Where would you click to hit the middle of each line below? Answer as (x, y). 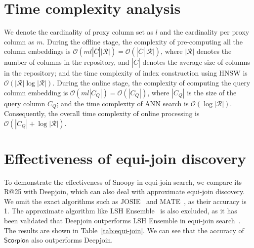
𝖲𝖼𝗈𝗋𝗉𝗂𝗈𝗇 (17, 241)
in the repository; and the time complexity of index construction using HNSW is (126, 73)
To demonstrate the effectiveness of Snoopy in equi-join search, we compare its (123, 182)
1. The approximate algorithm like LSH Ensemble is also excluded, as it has (121, 211)
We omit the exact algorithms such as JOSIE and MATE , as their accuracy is (125, 201)
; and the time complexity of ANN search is (123, 103)
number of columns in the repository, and (67, 62)
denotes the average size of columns (196, 62)
